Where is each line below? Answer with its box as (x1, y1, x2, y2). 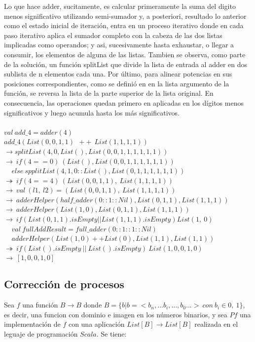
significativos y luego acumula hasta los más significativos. (4, 107, 180, 117)
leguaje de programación (4, 329, 78, 339)
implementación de (4, 319, 61, 329)
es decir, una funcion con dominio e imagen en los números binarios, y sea (4, 309, 227, 319)
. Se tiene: (96, 329, 127, 339)
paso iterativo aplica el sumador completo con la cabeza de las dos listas (4, 30, 222, 40)
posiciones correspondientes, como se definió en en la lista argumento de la (4, 78, 229, 88)
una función (22, 300, 58, 310)
